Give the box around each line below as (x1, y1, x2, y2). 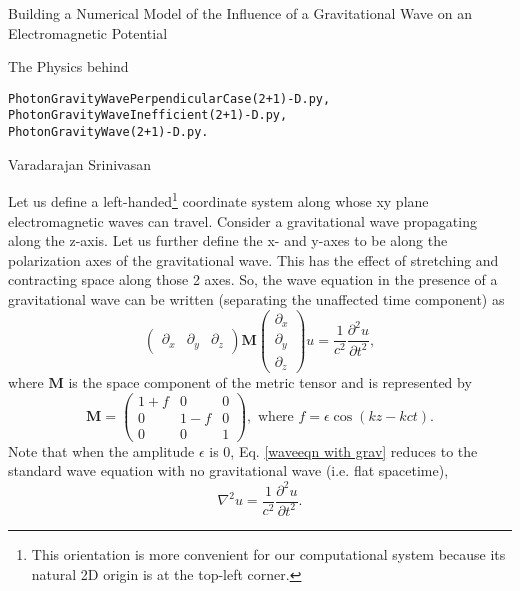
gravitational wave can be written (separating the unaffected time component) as (8, 288, 505, 309)
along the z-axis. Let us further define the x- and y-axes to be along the (8, 230, 448, 251)
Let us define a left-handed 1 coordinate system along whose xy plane (8, 188, 429, 211)
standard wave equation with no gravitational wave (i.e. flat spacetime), (8, 460, 449, 481)
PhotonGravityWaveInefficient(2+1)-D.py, (8, 108, 288, 123)
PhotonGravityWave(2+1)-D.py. (8, 125, 209, 140)
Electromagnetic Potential (8, 22, 168, 43)
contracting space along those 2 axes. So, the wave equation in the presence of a (8, 269, 498, 290)
